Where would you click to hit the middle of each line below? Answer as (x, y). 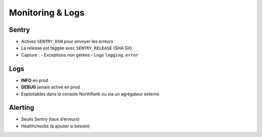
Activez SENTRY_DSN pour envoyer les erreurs (67, 42)
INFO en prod (35, 80)
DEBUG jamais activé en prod (50, 87)
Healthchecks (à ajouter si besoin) (55, 126)
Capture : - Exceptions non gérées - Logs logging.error (80, 55)
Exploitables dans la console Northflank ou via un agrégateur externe (90, 94)
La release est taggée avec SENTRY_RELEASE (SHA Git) (76, 48)
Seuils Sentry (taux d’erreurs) (50, 119)
